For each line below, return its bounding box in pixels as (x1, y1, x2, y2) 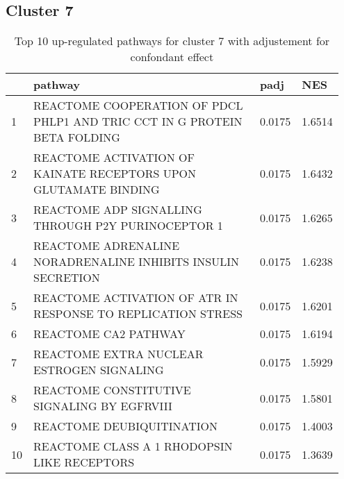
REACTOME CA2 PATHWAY (33, 326, 186, 342)
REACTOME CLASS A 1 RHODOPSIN (33, 438, 233, 455)
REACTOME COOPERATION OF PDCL (33, 97, 243, 114)
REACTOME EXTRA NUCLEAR (33, 346, 204, 362)
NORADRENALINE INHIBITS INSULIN (33, 253, 240, 270)
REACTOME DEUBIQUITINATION (33, 418, 218, 435)
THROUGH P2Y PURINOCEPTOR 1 (33, 217, 223, 234)
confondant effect (130, 49, 214, 65)
